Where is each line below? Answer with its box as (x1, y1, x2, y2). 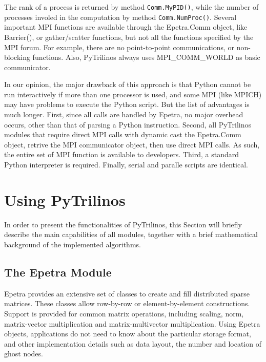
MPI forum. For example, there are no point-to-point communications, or (4, 41, 235, 52)
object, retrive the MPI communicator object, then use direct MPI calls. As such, (4, 139, 260, 150)
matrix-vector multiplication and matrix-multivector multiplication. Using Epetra (4, 318, 260, 329)
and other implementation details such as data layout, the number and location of (4, 338, 261, 349)
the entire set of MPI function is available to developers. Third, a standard (4, 149, 239, 160)
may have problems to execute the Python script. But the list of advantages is (4, 99, 250, 110)
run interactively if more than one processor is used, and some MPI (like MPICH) (4, 89, 262, 99)
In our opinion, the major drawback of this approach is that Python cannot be (4, 79, 251, 90)
